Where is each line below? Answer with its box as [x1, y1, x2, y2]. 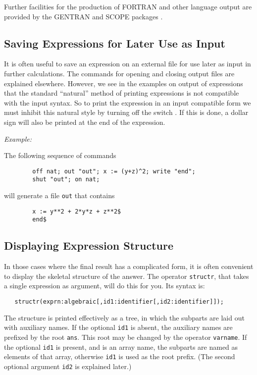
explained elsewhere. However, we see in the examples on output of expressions [4, 78, 243, 88]
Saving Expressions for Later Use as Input [4, 35, 225, 51]
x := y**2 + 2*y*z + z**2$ [32, 208, 121, 215]
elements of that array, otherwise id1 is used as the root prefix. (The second [4, 351, 235, 362]
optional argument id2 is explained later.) [4, 361, 132, 371]
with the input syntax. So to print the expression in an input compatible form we [4, 97, 251, 107]
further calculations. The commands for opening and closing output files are [4, 68, 235, 78]
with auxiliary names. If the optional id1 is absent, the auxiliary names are [4, 322, 233, 332]
